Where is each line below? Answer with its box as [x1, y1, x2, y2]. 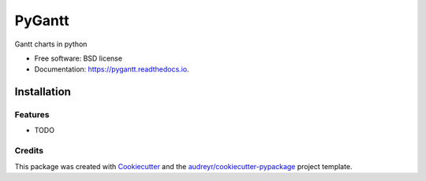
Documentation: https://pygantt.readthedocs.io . [34, 65, 189, 74]
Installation [14, 85, 71, 98]
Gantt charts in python [14, 39, 88, 49]
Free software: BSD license [34, 54, 122, 63]
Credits [14, 146, 43, 157]
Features [14, 109, 50, 120]
